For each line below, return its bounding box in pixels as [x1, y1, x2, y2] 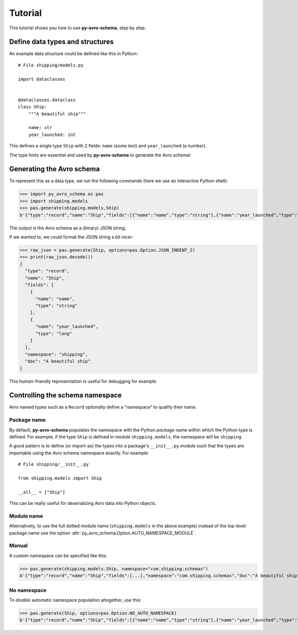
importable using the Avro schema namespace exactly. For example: [9, 450, 149, 456]
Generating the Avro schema [9, 165, 100, 173]
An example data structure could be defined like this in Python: [9, 51, 138, 57]
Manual [9, 542, 28, 549]
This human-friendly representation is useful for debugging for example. [9, 378, 157, 384]
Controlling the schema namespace [9, 391, 122, 400]
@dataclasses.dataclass [18, 97, 76, 103]
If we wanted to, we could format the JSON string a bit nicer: [9, 234, 134, 240]
